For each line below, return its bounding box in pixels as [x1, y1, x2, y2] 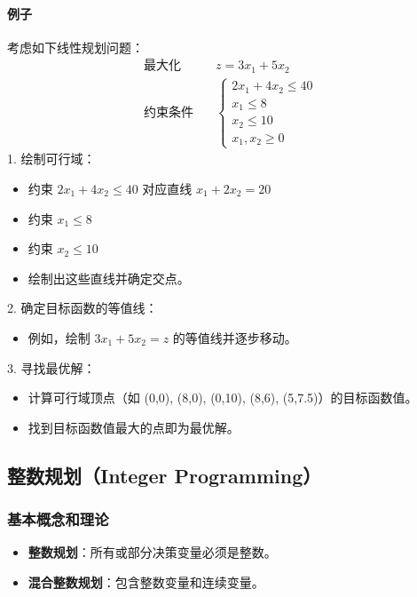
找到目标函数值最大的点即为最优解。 [28, 418, 240, 436]
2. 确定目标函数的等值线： [7, 298, 158, 317]
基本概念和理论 [7, 507, 109, 529]
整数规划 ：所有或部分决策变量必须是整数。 [28, 543, 277, 561]
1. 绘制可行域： [7, 149, 96, 168]
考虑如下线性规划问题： [7, 37, 144, 56]
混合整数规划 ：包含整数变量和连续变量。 [28, 572, 264, 591]
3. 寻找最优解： [7, 358, 96, 377]
